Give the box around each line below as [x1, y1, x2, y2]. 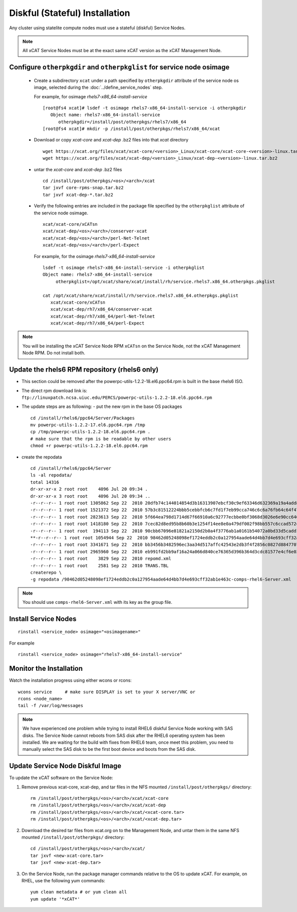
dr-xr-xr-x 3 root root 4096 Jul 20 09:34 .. [30, 493, 150, 499]
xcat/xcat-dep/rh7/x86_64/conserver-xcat [50, 307, 153, 312]
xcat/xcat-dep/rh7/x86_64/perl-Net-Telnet [50, 313, 155, 319]
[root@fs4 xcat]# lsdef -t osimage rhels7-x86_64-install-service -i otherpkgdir [43, 105, 247, 111]
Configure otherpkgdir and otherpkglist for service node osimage [9, 63, 230, 71]
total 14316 [30, 479, 59, 485]
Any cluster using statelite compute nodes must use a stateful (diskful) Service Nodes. [9, 25, 186, 31]
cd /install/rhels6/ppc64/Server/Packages [30, 415, 135, 421]
